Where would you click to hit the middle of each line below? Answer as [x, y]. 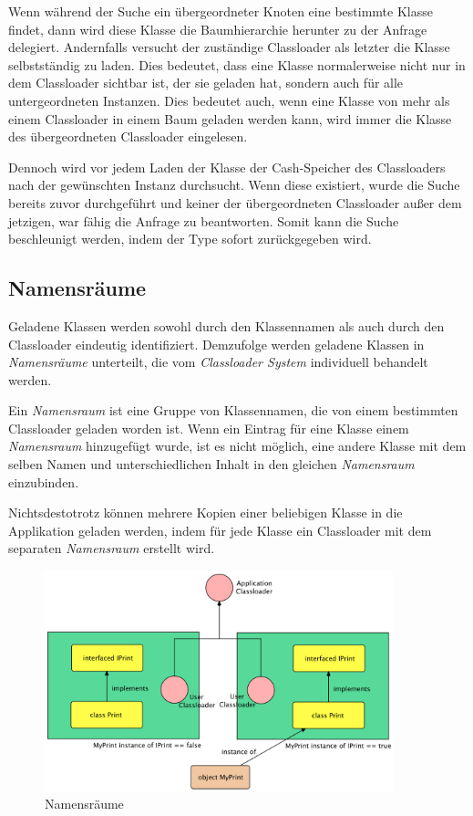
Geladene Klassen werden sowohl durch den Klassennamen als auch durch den [226, 325]
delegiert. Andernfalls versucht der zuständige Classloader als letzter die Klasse [229, 47]
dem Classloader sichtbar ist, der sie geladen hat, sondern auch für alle [206, 83]
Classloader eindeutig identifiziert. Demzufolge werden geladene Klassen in [216, 344]
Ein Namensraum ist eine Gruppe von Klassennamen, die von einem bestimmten [233, 410]
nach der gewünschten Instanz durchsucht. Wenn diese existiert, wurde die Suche [234, 185]
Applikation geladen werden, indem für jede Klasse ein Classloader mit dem [220, 530]
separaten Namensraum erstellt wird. [112, 548]
